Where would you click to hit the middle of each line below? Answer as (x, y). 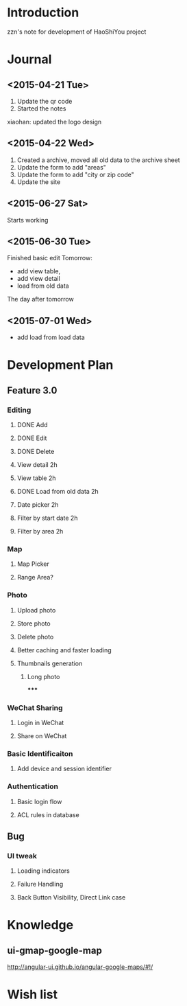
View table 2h (36, 478)
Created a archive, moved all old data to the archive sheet (98, 160)
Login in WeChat (40, 722)
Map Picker (33, 564)
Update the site (39, 182)
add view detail (38, 279)
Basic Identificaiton (40, 753)
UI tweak (22, 856)
